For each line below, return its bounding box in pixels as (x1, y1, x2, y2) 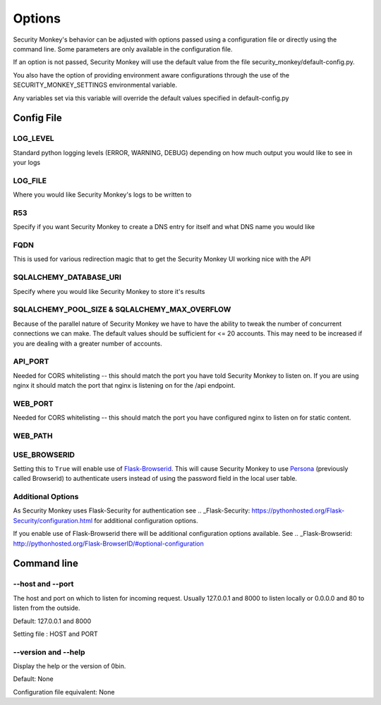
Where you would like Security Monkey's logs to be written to (13, 190, 192, 199)
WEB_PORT (13, 398, 54, 408)
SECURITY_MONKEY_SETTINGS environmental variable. (13, 81, 178, 90)
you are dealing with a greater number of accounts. (13, 339, 162, 348)
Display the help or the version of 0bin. (13, 662, 126, 670)
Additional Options (13, 492, 79, 502)
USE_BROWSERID (13, 450, 75, 460)
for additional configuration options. (94, 516, 198, 525)
